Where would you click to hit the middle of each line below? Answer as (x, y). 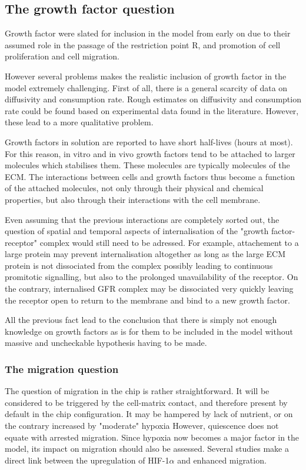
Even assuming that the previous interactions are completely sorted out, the (142, 219)
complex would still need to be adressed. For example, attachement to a (169, 242)
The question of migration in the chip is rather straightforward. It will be (137, 391)
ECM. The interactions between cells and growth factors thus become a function (150, 176)
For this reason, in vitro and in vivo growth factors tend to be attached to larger (150, 153)
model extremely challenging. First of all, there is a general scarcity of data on (146, 87)
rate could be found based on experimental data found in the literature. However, (152, 110)
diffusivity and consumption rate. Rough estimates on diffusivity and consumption (153, 99)
